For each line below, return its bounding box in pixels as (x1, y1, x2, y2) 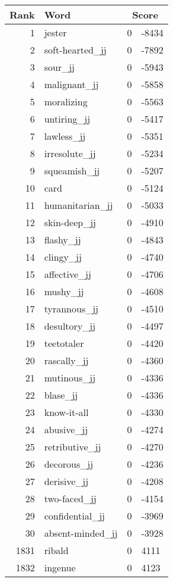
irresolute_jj (44, 146, 96, 160)
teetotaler (44, 336, 84, 350)
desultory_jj (44, 319, 96, 333)
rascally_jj (44, 353, 89, 367)
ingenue (44, 561, 76, 574)
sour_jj (44, 60, 75, 74)
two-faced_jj (44, 492, 97, 505)
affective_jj (44, 267, 91, 281)
